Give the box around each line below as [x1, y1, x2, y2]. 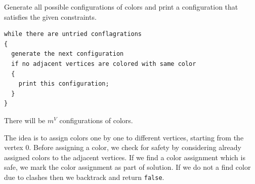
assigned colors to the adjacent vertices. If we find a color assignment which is [4, 152, 245, 162]
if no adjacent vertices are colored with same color [11, 60, 196, 67]
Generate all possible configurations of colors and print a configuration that [4, 2, 238, 12]
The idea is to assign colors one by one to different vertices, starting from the [4, 132, 244, 142]
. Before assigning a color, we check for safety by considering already [29, 142, 241, 153]
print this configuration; [18, 80, 109, 88]
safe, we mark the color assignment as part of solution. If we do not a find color [4, 162, 251, 172]
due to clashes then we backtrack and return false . [4, 171, 164, 182]
